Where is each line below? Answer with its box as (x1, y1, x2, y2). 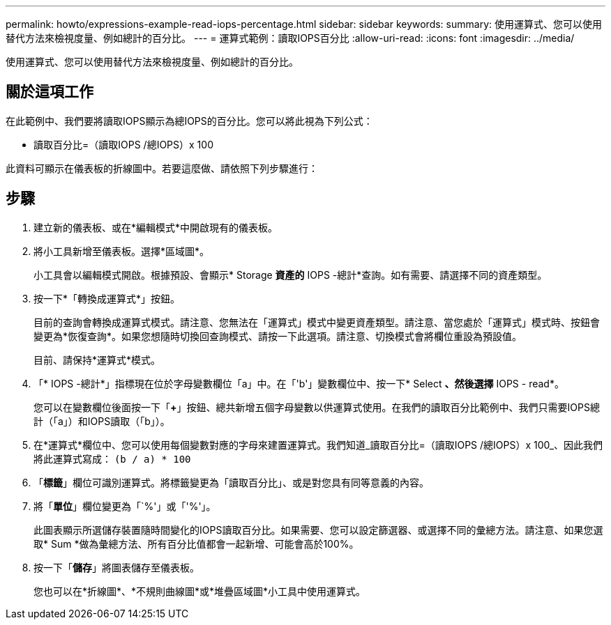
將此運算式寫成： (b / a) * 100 (33, 452, 191, 465)
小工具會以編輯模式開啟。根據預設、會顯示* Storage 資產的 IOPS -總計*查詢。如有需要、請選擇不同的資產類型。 (33, 268, 548, 281)
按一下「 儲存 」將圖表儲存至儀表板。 (33, 561, 199, 573)
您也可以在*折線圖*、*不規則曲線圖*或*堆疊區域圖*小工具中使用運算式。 (33, 585, 366, 597)
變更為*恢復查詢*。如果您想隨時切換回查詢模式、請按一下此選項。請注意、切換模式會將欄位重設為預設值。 (33, 330, 522, 342)
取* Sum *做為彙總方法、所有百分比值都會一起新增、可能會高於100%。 (33, 537, 359, 550)
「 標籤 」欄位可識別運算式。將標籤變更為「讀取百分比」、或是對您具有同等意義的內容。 (33, 476, 429, 488)
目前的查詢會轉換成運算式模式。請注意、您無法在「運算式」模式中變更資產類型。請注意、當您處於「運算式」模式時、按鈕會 (33, 316, 600, 328)
